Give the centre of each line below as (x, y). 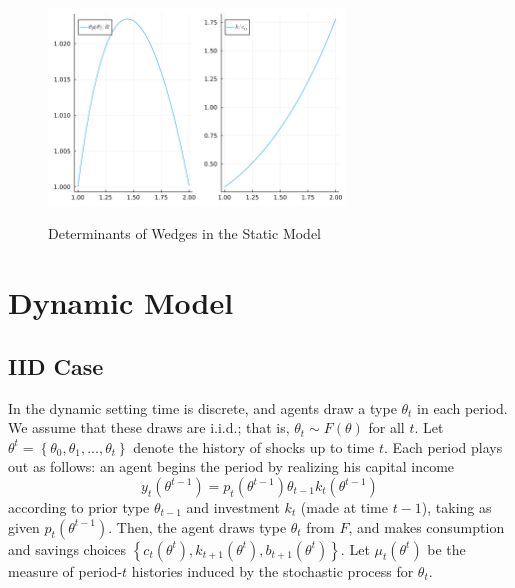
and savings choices (67, 548)
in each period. (462, 407)
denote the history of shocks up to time (254, 446)
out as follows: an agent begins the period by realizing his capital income (231, 466)
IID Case (56, 365)
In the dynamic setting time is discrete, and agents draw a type (202, 407)
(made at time (344, 507)
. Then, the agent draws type (197, 526)
